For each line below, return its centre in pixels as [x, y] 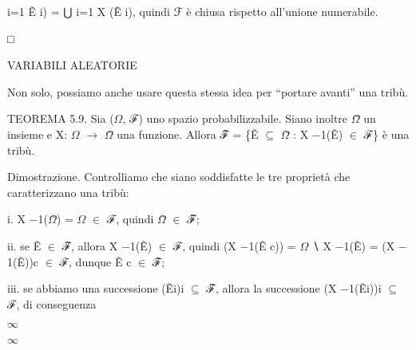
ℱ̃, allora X [90, 245]
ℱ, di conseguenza [52, 303]
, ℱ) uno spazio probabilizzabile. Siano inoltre [235, 118]
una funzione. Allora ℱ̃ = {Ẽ [188, 134]
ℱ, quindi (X [204, 245]
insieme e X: [38, 134]
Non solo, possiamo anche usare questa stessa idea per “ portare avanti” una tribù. [208, 91]
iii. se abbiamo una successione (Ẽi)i [96, 288]
